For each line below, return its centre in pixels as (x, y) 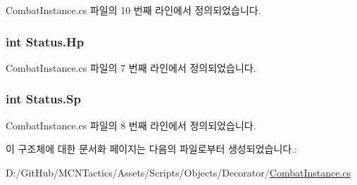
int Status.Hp (45, 41)
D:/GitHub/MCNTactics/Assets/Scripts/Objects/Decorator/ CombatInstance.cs (178, 172)
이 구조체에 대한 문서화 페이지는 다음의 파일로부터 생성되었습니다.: (151, 149)
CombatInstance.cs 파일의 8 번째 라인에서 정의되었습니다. (131, 125)
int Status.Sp (43, 99)
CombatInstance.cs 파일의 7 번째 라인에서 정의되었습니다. (131, 67)
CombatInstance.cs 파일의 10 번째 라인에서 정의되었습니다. (133, 10)
